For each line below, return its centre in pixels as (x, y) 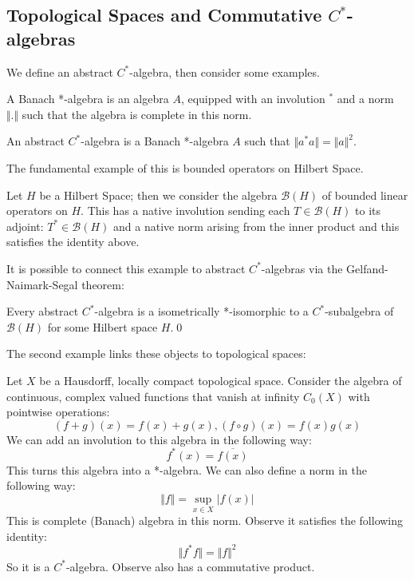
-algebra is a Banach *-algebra (155, 141)
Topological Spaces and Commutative (164, 15)
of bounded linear (365, 195)
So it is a (28, 566)
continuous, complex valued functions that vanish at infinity (153, 396)
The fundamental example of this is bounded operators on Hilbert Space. (185, 167)
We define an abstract (60, 72)
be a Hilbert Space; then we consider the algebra (158, 195)
